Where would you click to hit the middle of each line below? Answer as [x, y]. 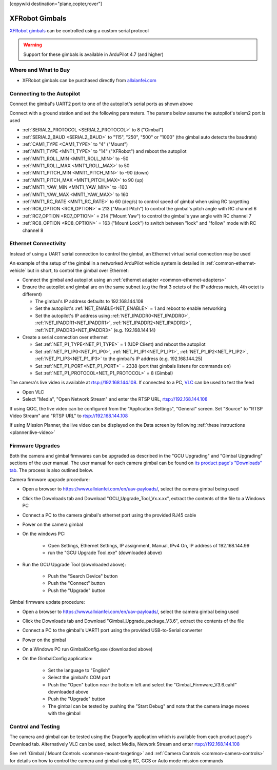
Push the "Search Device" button [83, 576]
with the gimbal [64, 714]
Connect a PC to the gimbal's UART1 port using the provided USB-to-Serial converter [112, 630]
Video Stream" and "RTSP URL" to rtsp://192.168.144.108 [69, 416]
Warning [33, 45]
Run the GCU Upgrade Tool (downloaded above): [74, 564]
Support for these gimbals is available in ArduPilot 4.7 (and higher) [93, 54]
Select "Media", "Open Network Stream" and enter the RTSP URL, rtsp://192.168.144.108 [115, 399]
